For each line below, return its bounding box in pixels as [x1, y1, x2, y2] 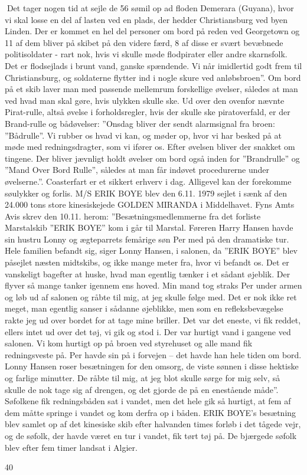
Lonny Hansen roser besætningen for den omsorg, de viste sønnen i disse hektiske [5, 360, 299, 372]
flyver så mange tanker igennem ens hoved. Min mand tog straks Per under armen [5, 279, 302, 291]
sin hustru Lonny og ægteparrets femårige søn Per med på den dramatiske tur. [5, 232, 289, 245]
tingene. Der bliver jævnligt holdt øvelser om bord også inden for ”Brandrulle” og [5, 152, 300, 164]
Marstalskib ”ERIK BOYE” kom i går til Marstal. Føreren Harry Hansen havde [5, 221, 293, 234]
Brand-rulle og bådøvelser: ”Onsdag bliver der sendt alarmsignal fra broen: [5, 117, 275, 129]
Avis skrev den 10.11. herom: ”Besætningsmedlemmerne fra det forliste [5, 209, 261, 222]
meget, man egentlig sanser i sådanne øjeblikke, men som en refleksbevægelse [5, 302, 283, 315]
